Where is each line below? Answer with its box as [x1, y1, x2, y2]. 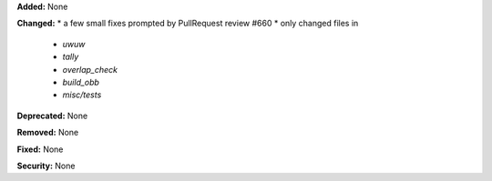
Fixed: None [16, 144, 64, 155]
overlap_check [62, 64, 118, 75]
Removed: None [16, 127, 79, 138]
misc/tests [62, 89, 102, 100]
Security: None [16, 160, 76, 171]
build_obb [62, 76, 100, 87]
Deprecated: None [16, 110, 88, 121]
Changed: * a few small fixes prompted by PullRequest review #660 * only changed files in [16, 18, 359, 29]
